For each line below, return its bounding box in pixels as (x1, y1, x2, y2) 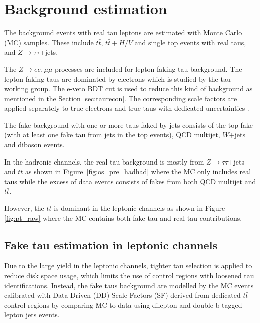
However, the (4, 203, 44, 213)
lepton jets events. (4, 309, 60, 320)
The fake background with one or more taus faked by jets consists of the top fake (4, 119, 253, 130)
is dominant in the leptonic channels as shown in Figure (54, 203, 225, 213)
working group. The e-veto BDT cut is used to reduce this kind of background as (4, 83, 253, 94)
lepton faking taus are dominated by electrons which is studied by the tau (4, 73, 231, 84)
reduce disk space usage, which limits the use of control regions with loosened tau (4, 270, 254, 281)
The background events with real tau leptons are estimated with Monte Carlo (4, 27, 242, 38)
